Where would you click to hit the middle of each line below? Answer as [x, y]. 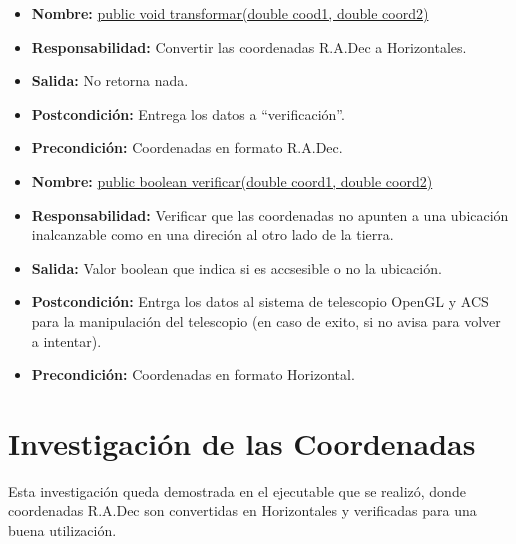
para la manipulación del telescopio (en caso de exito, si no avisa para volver [266, 320]
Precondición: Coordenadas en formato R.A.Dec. [187, 147]
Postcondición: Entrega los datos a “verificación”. [188, 113]
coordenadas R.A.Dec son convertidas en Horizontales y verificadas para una [242, 510]
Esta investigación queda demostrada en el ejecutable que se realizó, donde [237, 490]
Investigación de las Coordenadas [242, 442]
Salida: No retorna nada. [110, 80]
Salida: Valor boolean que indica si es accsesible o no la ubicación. [236, 267]
